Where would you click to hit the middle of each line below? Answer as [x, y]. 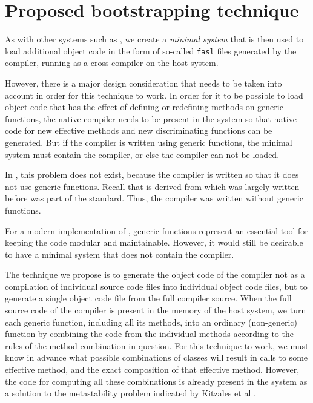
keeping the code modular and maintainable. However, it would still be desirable [154, 242]
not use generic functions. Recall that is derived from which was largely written [152, 186]
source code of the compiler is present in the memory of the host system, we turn [156, 310]
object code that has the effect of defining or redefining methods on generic [144, 107]
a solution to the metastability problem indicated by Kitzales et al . [130, 393]
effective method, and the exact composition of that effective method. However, [152, 369]
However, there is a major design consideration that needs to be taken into [143, 83]
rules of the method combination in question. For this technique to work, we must [157, 345]
